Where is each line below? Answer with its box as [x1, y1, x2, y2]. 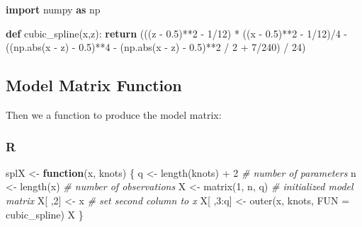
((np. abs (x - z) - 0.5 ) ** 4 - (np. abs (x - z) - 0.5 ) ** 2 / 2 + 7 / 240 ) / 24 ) [6, 40, 306, 54]
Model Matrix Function [6, 74, 182, 96]
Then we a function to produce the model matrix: [6, 107, 222, 122]
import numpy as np [6, 2, 101, 16]
